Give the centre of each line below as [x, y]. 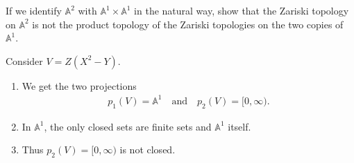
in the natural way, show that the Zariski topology [242, 10]
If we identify [34, 10]
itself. [239, 126]
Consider [24, 60]
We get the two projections [79, 85]
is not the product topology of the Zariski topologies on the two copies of [188, 24]
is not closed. [147, 150]
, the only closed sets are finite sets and [128, 126]
